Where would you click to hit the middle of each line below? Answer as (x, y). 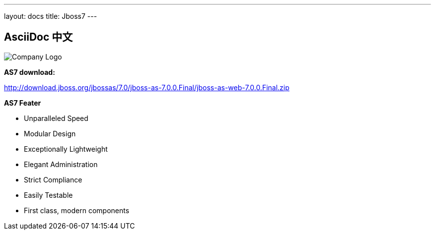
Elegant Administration (61, 164)
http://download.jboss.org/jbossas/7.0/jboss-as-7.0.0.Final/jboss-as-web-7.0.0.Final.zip (147, 87)
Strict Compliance (53, 179)
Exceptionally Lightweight (66, 149)
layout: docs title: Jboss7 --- (51, 16)
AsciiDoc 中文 (38, 37)
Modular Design (50, 133)
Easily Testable (48, 195)
